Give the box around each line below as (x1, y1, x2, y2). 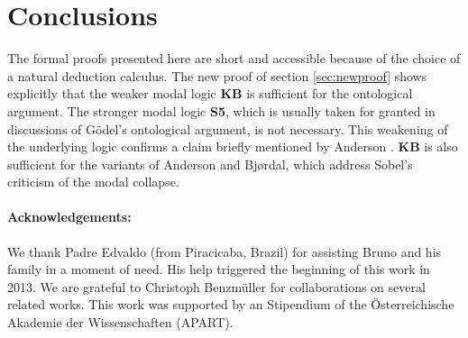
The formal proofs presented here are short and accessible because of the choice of (7, 49, 461, 68)
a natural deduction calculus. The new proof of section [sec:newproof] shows (7, 66, 427, 85)
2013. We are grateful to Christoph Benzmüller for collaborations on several (7, 277, 426, 296)
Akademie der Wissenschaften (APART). (7, 313, 234, 332)
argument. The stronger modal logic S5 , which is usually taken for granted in (7, 101, 436, 120)
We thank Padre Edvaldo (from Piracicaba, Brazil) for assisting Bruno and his (7, 242, 442, 260)
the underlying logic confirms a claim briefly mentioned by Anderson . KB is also (7, 137, 458, 156)
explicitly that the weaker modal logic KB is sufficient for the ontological (7, 84, 413, 103)
